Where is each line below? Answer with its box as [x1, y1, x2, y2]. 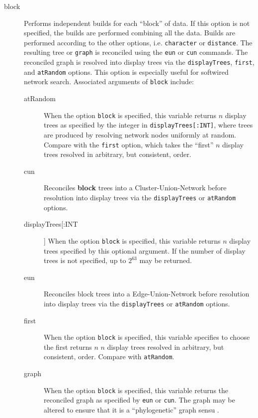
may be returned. [139, 255, 192, 266]
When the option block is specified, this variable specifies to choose [44, 332, 250, 342]
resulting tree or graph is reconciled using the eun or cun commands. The [24, 47, 248, 57]
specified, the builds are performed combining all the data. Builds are [24, 27, 235, 38]
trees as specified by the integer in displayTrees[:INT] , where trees [44, 120, 253, 130]
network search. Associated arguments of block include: [24, 76, 194, 87]
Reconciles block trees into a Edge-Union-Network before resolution [44, 288, 250, 299]
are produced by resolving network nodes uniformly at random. [44, 129, 236, 139]
